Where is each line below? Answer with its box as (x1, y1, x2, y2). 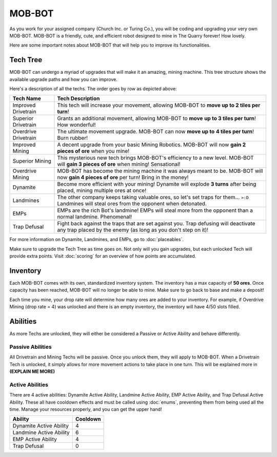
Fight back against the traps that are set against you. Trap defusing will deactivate (57, 220, 255, 227)
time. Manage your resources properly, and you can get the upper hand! (9, 406, 162, 412)
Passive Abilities (9, 343, 52, 350)
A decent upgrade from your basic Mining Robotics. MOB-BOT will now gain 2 (57, 141, 246, 148)
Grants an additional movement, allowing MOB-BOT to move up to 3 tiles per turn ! (57, 115, 256, 122)
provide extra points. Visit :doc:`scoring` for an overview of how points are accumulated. (9, 253, 196, 259)
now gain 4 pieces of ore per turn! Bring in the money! (57, 174, 189, 181)
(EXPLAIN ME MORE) (9, 368, 55, 374)
